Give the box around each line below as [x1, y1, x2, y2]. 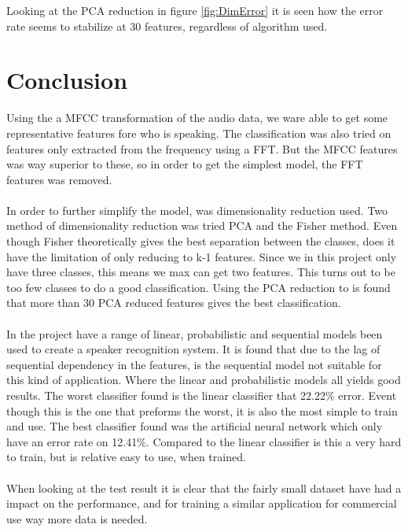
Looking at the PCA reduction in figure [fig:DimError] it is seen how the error [6, 2, 384, 18]
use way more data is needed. [6, 510, 148, 526]
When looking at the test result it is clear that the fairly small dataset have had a [6, 479, 402, 496]
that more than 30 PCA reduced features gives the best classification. [6, 294, 341, 311]
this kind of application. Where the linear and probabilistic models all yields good [6, 371, 401, 388]
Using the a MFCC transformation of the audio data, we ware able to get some [6, 109, 388, 126]
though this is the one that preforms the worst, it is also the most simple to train [6, 402, 398, 419]
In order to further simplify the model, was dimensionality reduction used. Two [6, 201, 388, 218]
